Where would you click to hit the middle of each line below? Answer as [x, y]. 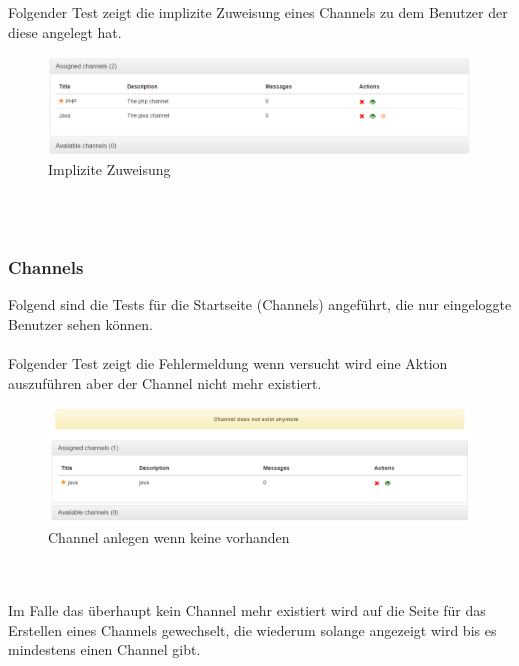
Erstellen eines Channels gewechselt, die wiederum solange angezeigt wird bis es [252, 629]
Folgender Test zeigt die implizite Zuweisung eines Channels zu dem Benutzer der [258, 12]
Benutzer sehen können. [80, 323]
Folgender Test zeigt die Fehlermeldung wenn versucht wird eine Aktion [228, 362]
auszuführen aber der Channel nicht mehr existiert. [165, 382]
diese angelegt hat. [65, 31]
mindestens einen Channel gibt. [104, 649]
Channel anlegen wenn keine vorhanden [169, 537]
